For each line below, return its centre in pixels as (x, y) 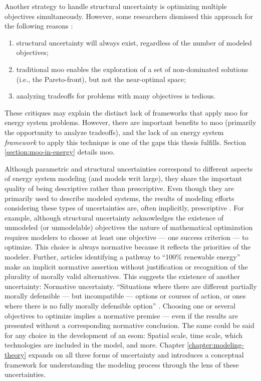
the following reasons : (39, 26)
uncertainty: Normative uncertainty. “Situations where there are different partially (131, 286)
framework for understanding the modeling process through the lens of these (122, 364)
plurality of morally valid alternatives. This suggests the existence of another (122, 276)
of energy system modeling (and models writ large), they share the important (123, 178)
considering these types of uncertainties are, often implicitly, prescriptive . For (124, 208)
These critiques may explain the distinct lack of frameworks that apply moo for (126, 112)
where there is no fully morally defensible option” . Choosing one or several (120, 306)
